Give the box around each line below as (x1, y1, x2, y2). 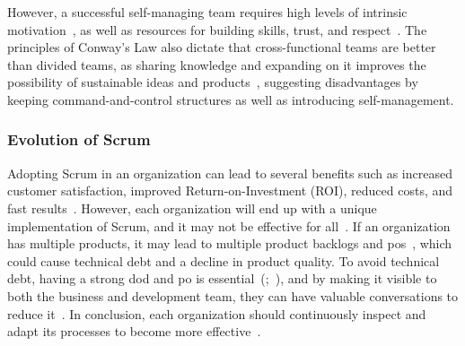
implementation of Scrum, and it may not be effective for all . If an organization (7, 216, 451, 235)
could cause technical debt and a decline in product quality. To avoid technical (7, 251, 440, 270)
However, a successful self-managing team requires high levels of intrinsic (7, 3, 408, 21)
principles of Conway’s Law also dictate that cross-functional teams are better (7, 38, 436, 56)
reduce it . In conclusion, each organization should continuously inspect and (7, 304, 426, 323)
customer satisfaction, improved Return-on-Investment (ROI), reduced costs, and (7, 181, 453, 200)
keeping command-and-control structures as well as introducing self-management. (7, 90, 454, 108)
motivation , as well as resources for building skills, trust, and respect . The (7, 20, 427, 39)
